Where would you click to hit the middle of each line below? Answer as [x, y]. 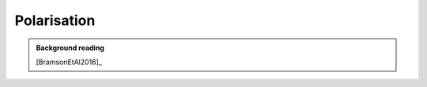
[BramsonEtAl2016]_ [69, 62]
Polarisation [55, 20]
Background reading [70, 48]
